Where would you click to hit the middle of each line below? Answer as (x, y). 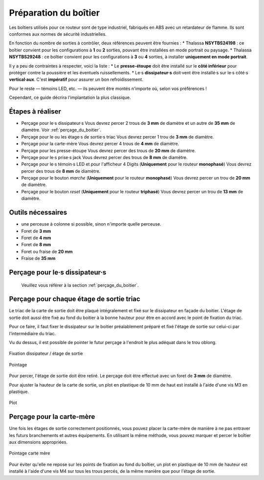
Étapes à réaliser (35, 111)
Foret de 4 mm (36, 238)
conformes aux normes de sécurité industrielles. (58, 34)
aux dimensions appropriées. (38, 442)
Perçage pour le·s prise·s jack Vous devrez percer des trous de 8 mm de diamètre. (104, 157)
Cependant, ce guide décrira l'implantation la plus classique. (70, 97)
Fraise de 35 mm (38, 258)
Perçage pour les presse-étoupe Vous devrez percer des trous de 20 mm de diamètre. (109, 150)
